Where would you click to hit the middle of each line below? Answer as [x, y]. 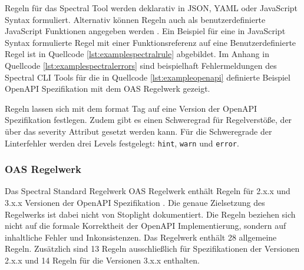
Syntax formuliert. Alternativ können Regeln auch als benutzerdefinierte [135, 19]
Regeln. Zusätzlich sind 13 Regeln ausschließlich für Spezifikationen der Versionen [152, 249]
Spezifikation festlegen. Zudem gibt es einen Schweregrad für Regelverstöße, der [148, 120]
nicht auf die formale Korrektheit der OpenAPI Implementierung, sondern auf [146, 226]
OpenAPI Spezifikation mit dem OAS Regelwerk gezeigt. [108, 89]
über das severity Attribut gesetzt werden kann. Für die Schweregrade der [138, 131]
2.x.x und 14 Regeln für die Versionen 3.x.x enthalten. [102, 260]
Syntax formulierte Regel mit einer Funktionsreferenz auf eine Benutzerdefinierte [151, 42]
